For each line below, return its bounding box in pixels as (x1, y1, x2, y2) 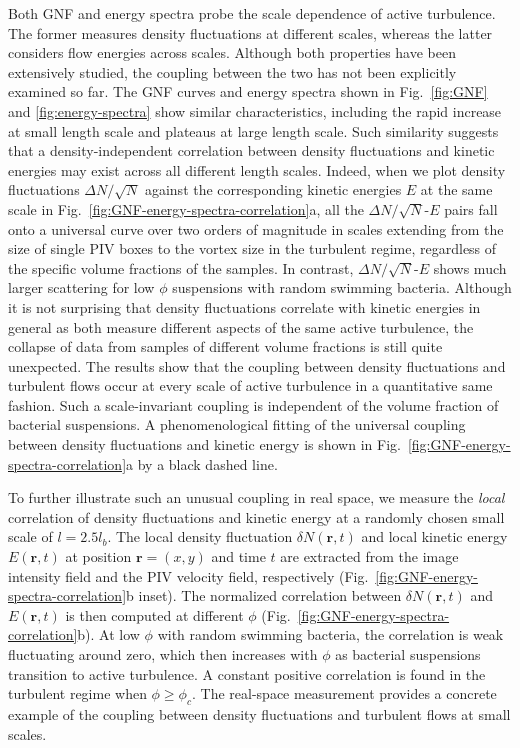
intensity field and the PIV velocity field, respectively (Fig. (8, 565, 369, 586)
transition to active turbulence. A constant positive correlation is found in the (8, 663, 486, 684)
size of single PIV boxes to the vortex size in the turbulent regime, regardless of (8, 238, 497, 259)
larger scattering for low (8, 277, 155, 298)
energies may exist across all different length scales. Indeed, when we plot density (8, 159, 506, 180)
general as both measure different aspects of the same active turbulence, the (8, 316, 474, 337)
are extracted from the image (280, 546, 459, 567)
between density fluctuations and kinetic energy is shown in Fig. (8, 434, 401, 455)
